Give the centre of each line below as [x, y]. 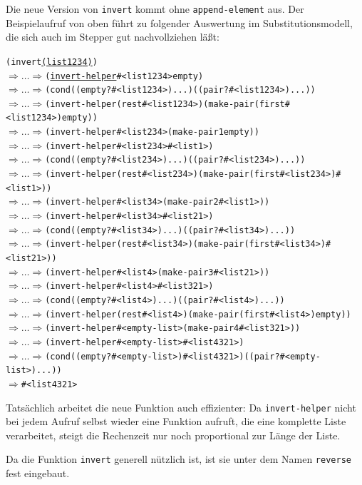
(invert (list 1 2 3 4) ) [52, 62]
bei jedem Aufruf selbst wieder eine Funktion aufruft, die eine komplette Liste [176, 421]
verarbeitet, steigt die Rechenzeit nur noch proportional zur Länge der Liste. [173, 435]
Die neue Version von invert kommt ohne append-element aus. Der [155, 9]
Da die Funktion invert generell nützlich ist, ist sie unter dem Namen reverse [179, 459]
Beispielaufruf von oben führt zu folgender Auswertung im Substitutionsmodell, [179, 22]
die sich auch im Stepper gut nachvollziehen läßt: [113, 37]
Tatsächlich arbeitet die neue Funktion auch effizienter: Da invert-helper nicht [181, 407]
